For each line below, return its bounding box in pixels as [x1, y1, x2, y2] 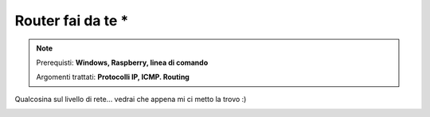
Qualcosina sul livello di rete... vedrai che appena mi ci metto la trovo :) [14, 94, 247, 104]
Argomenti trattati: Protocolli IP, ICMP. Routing [36, 72, 190, 82]
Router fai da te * [14, 12, 129, 29]
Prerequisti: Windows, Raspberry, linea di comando [36, 58, 209, 67]
